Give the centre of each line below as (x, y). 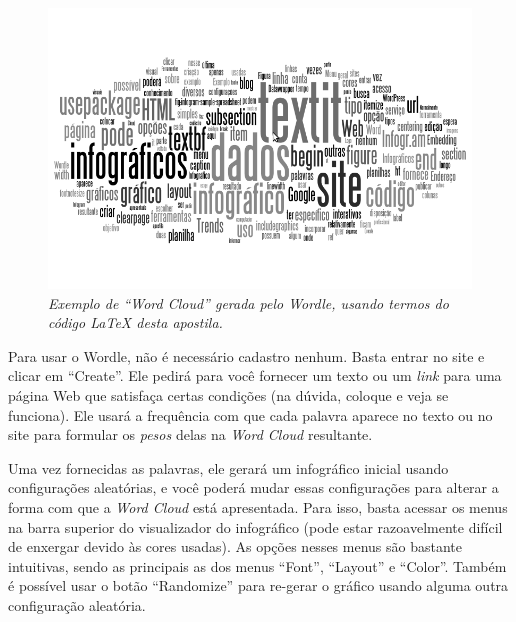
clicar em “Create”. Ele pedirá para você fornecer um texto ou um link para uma (255, 375)
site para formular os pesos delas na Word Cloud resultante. (190, 434)
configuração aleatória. (77, 604)
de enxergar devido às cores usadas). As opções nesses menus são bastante (235, 546)
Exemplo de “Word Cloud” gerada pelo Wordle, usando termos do (248, 302)
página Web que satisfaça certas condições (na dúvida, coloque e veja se (228, 395)
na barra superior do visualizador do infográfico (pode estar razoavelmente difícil (255, 526)
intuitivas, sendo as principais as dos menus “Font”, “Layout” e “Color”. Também (257, 565)
